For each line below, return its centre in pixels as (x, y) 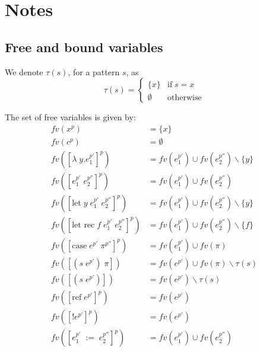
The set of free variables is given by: (70, 117)
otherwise (184, 97)
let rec (83, 225)
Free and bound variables (84, 47)
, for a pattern (94, 71)
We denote (24, 71)
